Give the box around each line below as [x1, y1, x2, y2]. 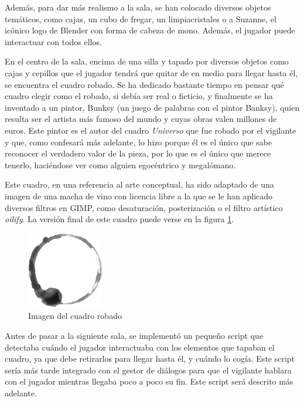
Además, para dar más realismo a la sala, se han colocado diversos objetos [5, 1, 271, 13]
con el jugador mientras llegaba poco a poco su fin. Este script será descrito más [5, 375, 293, 388]
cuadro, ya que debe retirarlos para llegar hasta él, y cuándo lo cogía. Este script [5, 352, 295, 365]
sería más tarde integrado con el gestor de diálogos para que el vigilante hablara [5, 363, 292, 376]
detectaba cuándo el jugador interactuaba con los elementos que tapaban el [5, 341, 275, 353]
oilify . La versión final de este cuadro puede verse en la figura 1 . [5, 213, 234, 225]
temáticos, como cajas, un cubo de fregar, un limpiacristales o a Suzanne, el [5, 12, 276, 25]
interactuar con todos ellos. [5, 35, 102, 47]
